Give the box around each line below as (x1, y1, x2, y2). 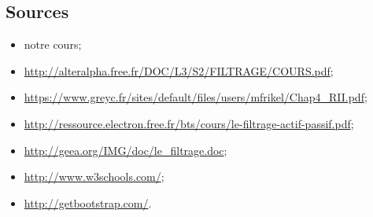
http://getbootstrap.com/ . (24, 194, 152, 211)
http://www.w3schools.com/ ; (24, 168, 164, 185)
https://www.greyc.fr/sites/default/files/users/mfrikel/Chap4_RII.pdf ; (24, 89, 367, 105)
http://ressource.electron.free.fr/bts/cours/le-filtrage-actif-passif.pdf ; (24, 115, 354, 131)
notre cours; (24, 36, 82, 53)
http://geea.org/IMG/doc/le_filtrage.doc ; (24, 142, 227, 158)
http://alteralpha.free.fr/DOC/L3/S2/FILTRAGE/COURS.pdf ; (24, 62, 334, 79)
